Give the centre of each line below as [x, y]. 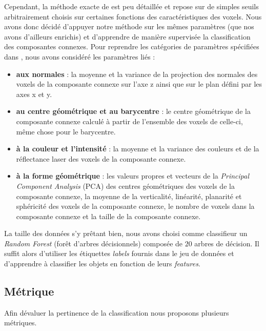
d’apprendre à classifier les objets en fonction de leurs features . [102, 264]
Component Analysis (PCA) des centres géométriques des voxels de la [125, 186]
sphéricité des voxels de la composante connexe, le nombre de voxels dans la [135, 206]
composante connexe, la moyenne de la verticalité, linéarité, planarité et [129, 196]
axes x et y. [34, 94]
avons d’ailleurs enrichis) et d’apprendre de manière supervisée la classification [127, 36]
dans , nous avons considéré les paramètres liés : [80, 56]
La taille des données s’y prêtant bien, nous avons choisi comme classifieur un [126, 233]
